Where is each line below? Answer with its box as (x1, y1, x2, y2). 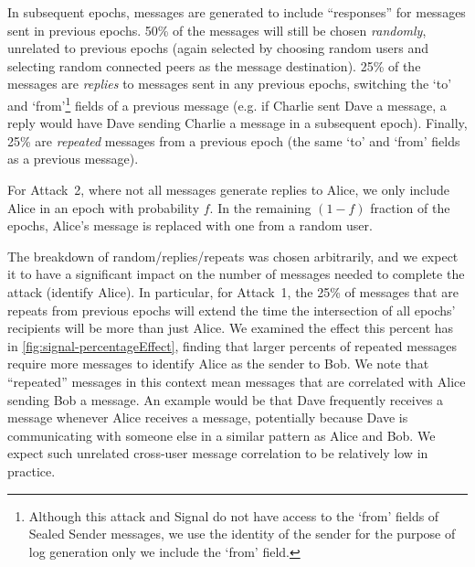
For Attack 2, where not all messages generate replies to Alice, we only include (7, 180, 449, 198)
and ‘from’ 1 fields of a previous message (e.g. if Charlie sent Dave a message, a (7, 92, 447, 114)
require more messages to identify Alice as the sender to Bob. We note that (7, 354, 429, 373)
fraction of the (370, 198, 450, 217)
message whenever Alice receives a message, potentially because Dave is (7, 408, 408, 427)
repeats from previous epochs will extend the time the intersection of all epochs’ (7, 300, 456, 319)
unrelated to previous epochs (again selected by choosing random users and (7, 38, 429, 58)
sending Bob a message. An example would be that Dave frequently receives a (7, 390, 444, 409)
